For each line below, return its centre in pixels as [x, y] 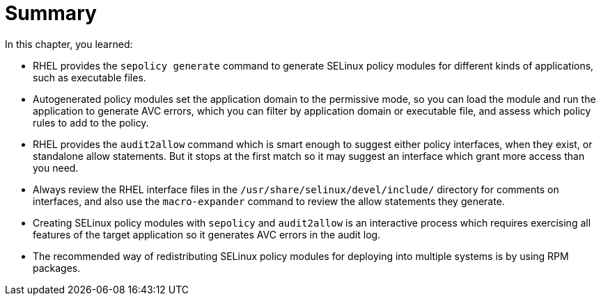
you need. [56, 168]
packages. [57, 268]
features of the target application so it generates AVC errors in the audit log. [207, 234]
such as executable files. [89, 77]
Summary [51, 13]
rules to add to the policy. [91, 122]
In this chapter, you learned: [69, 44]
